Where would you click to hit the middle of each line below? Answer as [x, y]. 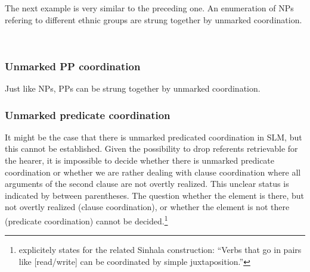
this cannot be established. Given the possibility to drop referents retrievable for [151, 148]
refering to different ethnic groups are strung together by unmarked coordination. [154, 19]
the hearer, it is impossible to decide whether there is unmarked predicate [140, 160]
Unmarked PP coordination [73, 66]
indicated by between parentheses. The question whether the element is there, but [155, 195]
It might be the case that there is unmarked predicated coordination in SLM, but [154, 137]
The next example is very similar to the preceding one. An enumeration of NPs [149, 8]
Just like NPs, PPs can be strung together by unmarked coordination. [133, 88]
